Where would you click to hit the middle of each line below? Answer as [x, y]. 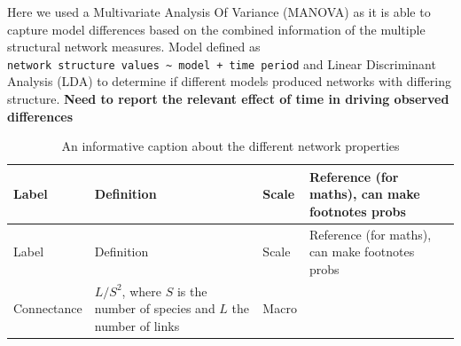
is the [192, 291]
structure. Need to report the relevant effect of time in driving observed [228, 99]
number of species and [155, 308]
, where [141, 291]
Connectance [48, 308]
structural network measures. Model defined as [134, 47]
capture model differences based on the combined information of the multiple [216, 29]
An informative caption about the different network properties [230, 146]
